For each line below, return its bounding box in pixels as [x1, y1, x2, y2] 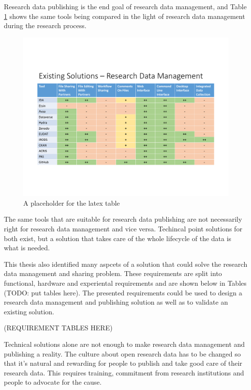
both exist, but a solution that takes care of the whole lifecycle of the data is [4, 233, 232, 243]
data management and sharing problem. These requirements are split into [4, 268, 222, 278]
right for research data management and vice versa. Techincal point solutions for [4, 224, 242, 234]
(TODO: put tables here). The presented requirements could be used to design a [4, 287, 242, 297]
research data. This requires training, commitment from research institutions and [4, 367, 244, 377]
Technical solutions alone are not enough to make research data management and [4, 339, 245, 349]
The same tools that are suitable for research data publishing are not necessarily [4, 214, 242, 224]
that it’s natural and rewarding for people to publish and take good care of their [4, 358, 242, 368]
